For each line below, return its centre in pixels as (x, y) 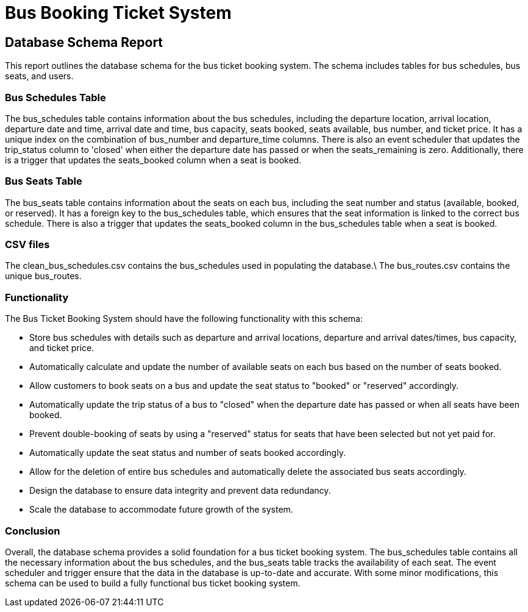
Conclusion (33, 531)
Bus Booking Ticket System (118, 13)
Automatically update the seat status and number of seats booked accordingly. (187, 453)
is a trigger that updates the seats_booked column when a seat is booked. (153, 160)
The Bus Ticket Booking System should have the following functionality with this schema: (184, 319)
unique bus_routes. (43, 276)
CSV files (27, 245)
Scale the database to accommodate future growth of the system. (161, 510)
